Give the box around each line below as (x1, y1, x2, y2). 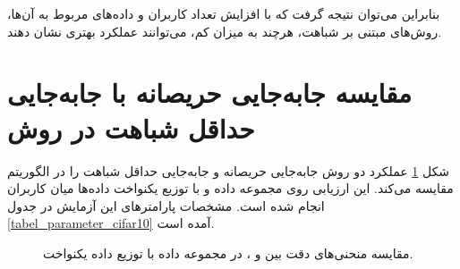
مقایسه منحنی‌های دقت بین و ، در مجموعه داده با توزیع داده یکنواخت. (43, 243, 413, 262)
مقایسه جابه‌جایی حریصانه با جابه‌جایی (7, 74, 413, 111)
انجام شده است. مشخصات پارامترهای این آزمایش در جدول (7, 196, 325, 214)
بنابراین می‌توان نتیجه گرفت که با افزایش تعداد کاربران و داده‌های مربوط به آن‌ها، (7, 4, 440, 22)
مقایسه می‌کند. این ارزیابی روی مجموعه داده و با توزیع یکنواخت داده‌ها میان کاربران (7, 179, 454, 198)
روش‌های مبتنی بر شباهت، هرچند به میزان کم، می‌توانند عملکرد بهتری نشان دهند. (7, 21, 442, 40)
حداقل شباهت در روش (7, 109, 255, 146)
